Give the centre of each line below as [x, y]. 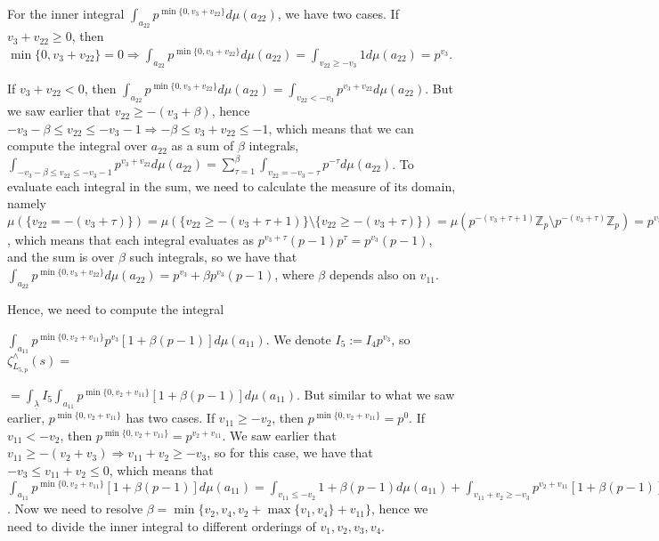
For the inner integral [66, 13]
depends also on [372, 275]
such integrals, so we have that [213, 257]
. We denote [298, 339]
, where [294, 275]
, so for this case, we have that [290, 452]
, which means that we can [341, 128]
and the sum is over [61, 257]
